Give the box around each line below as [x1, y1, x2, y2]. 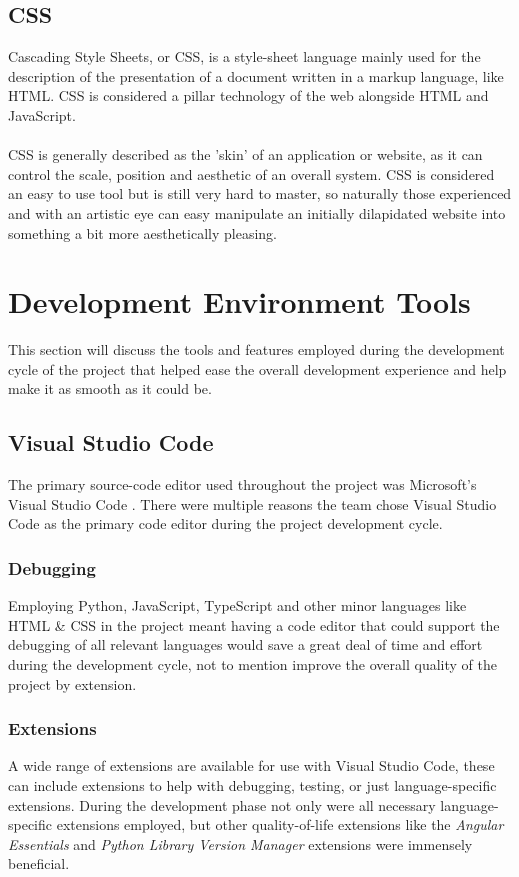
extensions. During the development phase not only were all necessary [8, 794, 436, 815]
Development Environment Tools [8, 281, 471, 322]
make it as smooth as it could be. [8, 378, 212, 399]
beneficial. [8, 853, 70, 874]
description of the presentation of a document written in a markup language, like [8, 65, 504, 86]
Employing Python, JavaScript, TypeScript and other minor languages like [8, 595, 467, 616]
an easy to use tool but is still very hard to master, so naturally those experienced [8, 183, 512, 204]
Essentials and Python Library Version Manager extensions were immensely [8, 833, 473, 854]
